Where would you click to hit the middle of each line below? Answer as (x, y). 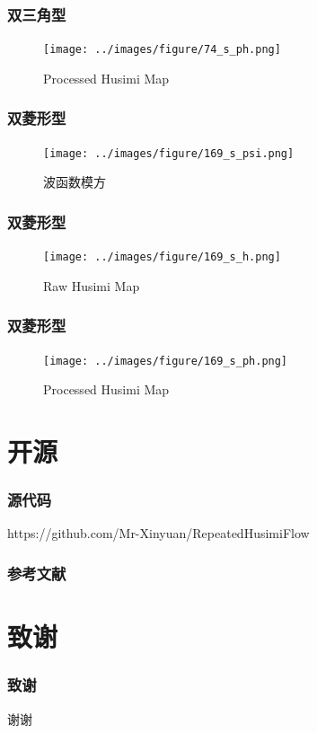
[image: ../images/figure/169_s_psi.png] (169, 153)
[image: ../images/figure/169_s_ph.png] (166, 361)
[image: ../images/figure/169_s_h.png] (162, 257)
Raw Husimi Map (92, 285)
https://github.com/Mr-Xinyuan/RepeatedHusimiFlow (158, 533)
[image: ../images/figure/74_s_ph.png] (162, 50)
